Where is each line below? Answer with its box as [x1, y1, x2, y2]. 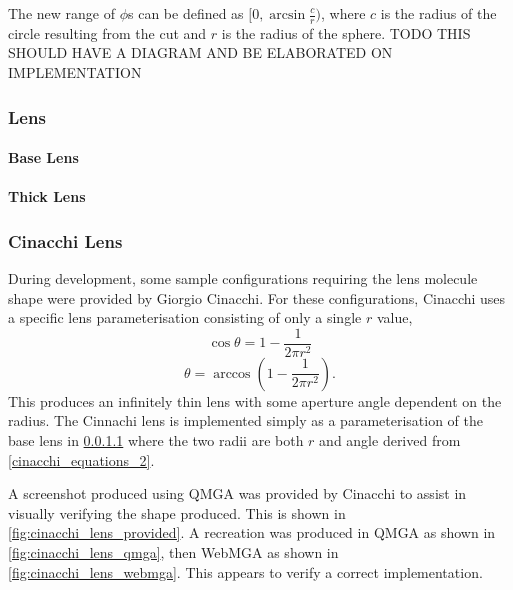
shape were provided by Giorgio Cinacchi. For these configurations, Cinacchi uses [8, 287, 506, 308]
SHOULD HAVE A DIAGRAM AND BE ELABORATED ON [8, 42, 393, 63]
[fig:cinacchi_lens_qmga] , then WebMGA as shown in [8, 542, 339, 563]
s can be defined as [128, 3, 244, 23]
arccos [213, 366, 251, 381]
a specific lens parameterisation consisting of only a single [8, 307, 362, 328]
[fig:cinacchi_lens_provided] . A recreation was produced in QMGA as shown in [8, 522, 496, 543]
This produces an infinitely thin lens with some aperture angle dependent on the [8, 390, 502, 411]
